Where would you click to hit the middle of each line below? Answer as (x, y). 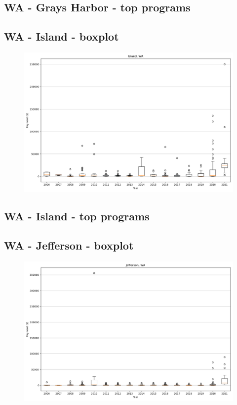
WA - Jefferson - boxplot (69, 245)
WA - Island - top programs (77, 216)
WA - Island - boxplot (61, 36)
